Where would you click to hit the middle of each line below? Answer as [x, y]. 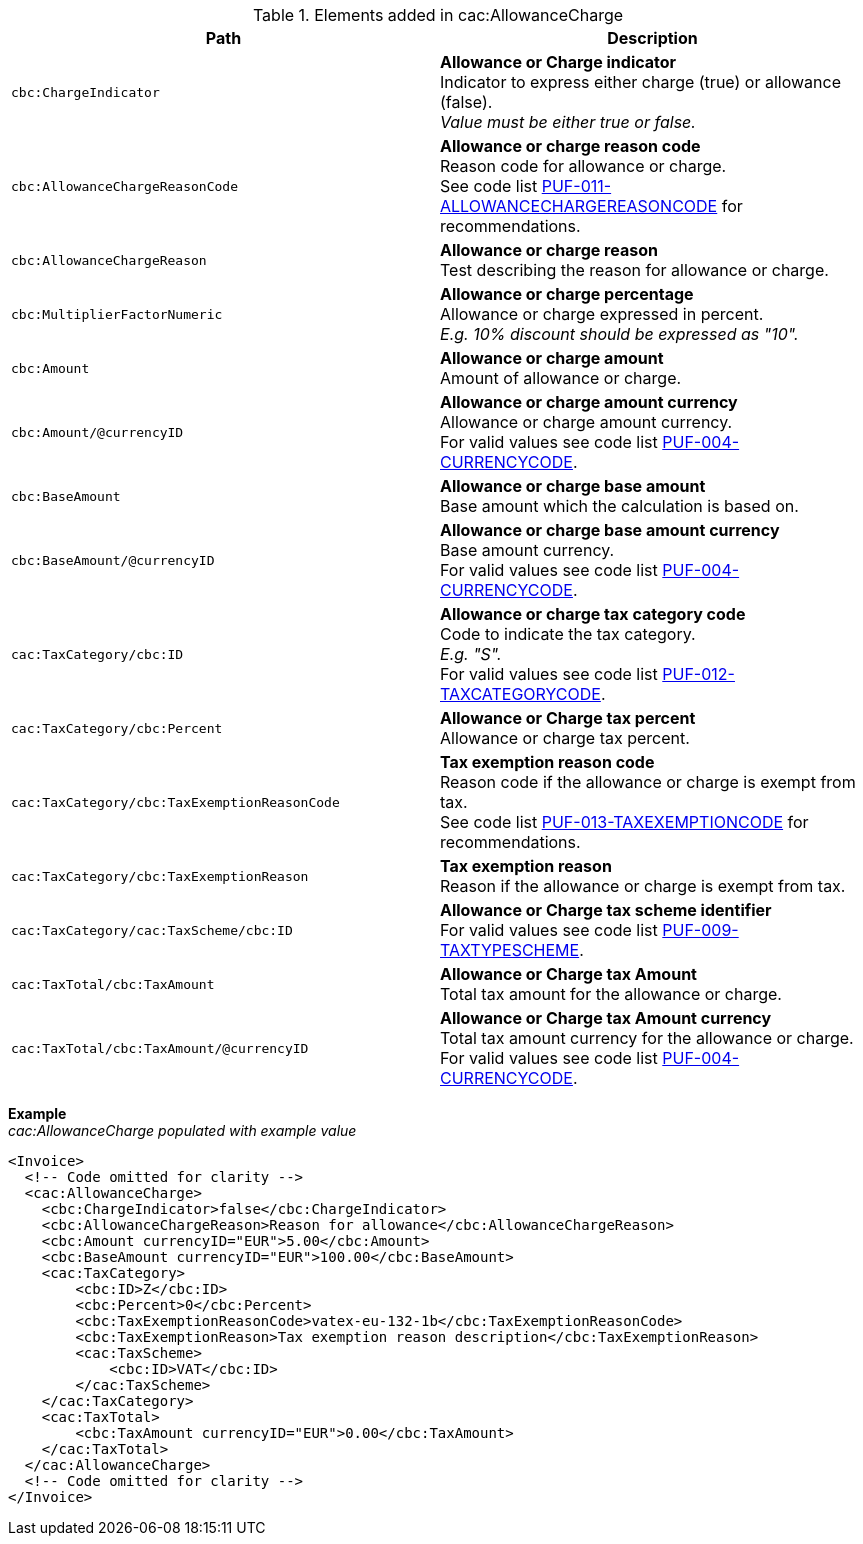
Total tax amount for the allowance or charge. [611, 994]
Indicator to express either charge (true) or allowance [640, 82]
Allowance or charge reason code [570, 146]
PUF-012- [698, 674]
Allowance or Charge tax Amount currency [606, 1018]
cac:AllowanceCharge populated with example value [182, 1130]
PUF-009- [700, 930]
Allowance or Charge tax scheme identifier [606, 910]
